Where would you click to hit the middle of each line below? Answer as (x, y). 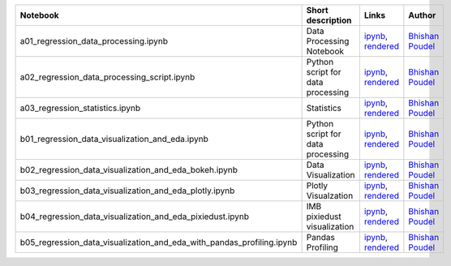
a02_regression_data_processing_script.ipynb (107, 77)
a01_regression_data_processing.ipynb (94, 41)
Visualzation (330, 196)
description (329, 20)
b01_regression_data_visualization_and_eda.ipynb (114, 139)
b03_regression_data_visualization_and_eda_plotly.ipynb (127, 191)
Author (422, 15)
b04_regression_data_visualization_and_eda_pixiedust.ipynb (135, 217)
